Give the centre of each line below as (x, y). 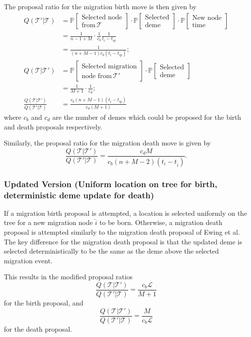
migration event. (28, 260)
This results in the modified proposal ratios (68, 277)
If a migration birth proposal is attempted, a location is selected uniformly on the (125, 213)
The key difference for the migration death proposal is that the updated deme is (123, 241)
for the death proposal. (38, 329)
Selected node (102, 18)
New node (207, 18)
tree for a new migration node (48, 222)
